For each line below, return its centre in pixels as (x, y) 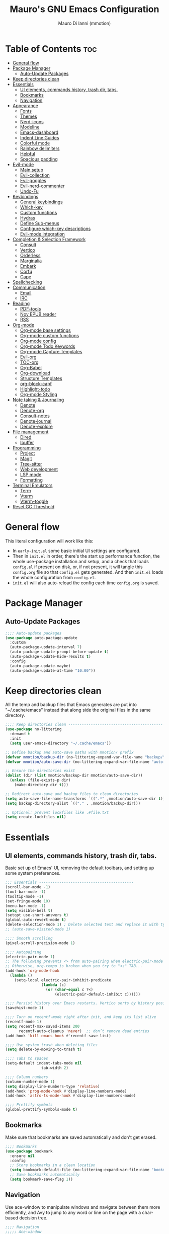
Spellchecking (27, 282)
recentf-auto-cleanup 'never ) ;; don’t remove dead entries (84, 1031)
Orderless (30, 255)
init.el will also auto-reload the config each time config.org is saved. (86, 583)
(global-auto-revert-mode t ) (36, 920)
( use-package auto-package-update (41, 638)
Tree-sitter (31, 464)
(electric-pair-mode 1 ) (30, 957)
